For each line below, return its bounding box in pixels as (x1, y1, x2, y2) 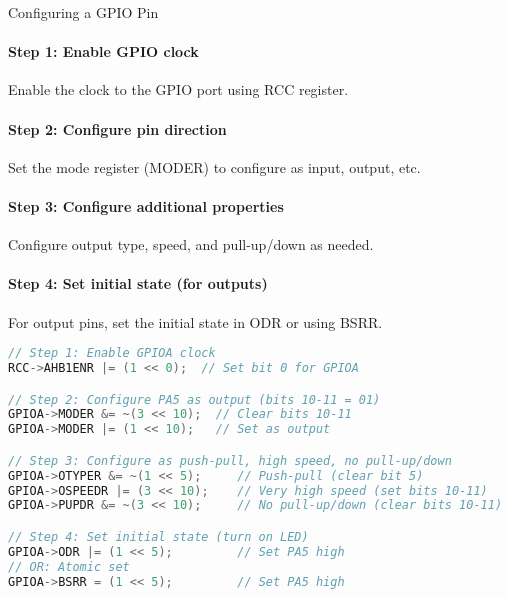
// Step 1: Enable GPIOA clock (8, 346, 216, 361)
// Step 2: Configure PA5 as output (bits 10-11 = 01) (8, 392, 381, 407)
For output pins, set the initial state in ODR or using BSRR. (8, 311, 383, 332)
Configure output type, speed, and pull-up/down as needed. (8, 234, 374, 255)
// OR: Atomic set (8, 559, 130, 574)
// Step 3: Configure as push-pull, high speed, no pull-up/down (8, 453, 452, 468)
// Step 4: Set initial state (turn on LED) (8, 530, 309, 544)
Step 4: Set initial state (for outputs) (8, 273, 268, 294)
